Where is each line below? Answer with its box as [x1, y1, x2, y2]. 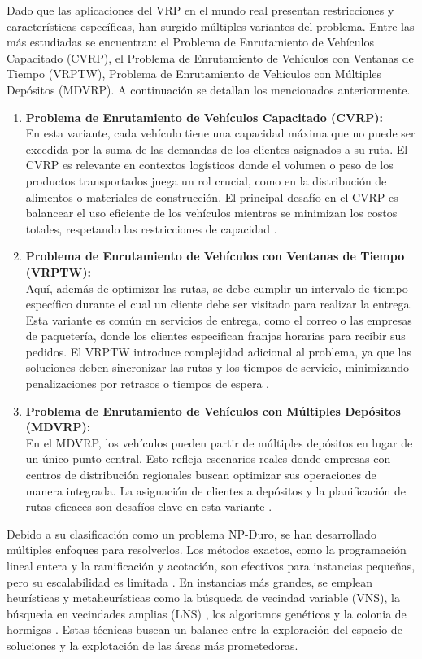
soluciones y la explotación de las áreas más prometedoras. [7, 636, 298, 653]
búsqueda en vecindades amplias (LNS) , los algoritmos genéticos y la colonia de [7, 604, 407, 622]
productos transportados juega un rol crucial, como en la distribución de [25, 172, 387, 189]
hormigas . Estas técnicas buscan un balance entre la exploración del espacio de [7, 621, 402, 638]
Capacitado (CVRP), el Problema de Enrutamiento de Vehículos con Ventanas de [7, 49, 414, 66]
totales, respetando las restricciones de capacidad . [25, 220, 277, 237]
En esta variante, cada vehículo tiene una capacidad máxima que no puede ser [25, 124, 415, 142]
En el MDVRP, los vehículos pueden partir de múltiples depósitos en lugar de [25, 434, 413, 451]
